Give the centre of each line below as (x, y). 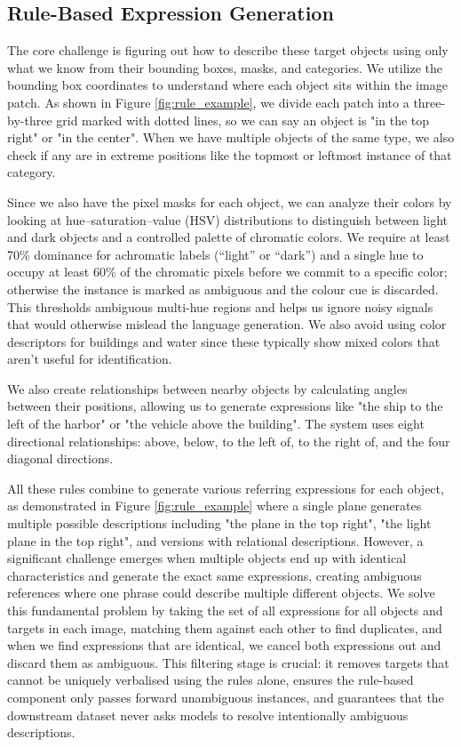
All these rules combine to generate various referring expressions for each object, (226, 488)
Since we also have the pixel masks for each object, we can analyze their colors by (230, 201)
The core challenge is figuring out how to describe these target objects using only (228, 50)
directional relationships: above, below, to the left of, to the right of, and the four (229, 441)
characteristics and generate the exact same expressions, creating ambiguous (215, 575)
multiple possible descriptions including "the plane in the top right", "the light (219, 523)
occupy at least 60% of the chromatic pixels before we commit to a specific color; (227, 272)
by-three (30, 120)
